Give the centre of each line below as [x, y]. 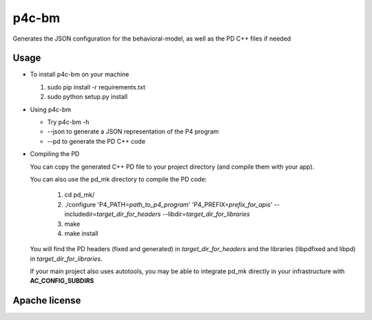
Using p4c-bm [51, 109]
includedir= [81, 214]
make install [81, 233]
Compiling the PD [55, 154]
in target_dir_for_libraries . [66, 259]
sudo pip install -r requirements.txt [96, 87]
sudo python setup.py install [87, 97]
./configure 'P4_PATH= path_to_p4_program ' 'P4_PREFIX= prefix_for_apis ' [168, 204]
